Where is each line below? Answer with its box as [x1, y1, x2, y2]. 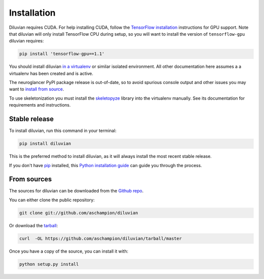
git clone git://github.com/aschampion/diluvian [19, 210, 138, 215]
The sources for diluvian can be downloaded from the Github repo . [9, 188, 144, 194]
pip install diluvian [19, 141, 71, 147]
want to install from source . [9, 86, 65, 92]
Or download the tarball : [9, 222, 58, 228]
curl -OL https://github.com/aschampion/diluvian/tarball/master [19, 236, 182, 241]
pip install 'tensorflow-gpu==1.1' [19, 51, 105, 57]
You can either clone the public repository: [9, 197, 95, 203]
